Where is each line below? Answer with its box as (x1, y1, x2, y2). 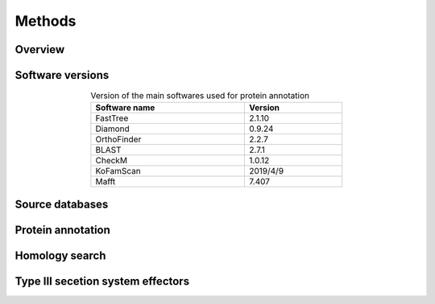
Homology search (14, 249, 106, 262)
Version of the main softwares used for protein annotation (90, 90, 310, 101)
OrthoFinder (95, 134, 142, 145)
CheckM (95, 155, 128, 166)
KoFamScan (95, 166, 141, 177)
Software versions (14, 68, 110, 82)
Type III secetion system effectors (14, 274, 189, 288)
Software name (95, 102, 155, 113)
